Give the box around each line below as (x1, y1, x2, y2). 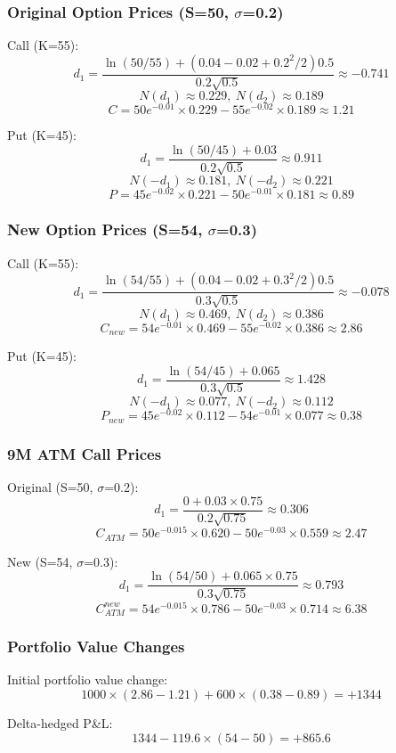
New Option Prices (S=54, (7, 218, 203, 241)
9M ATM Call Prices (7, 442, 162, 464)
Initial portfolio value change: (7, 670, 168, 689)
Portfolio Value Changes (7, 635, 185, 658)
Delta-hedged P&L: (7, 713, 113, 732)
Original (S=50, (7, 478, 93, 495)
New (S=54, (7, 552, 73, 570)
